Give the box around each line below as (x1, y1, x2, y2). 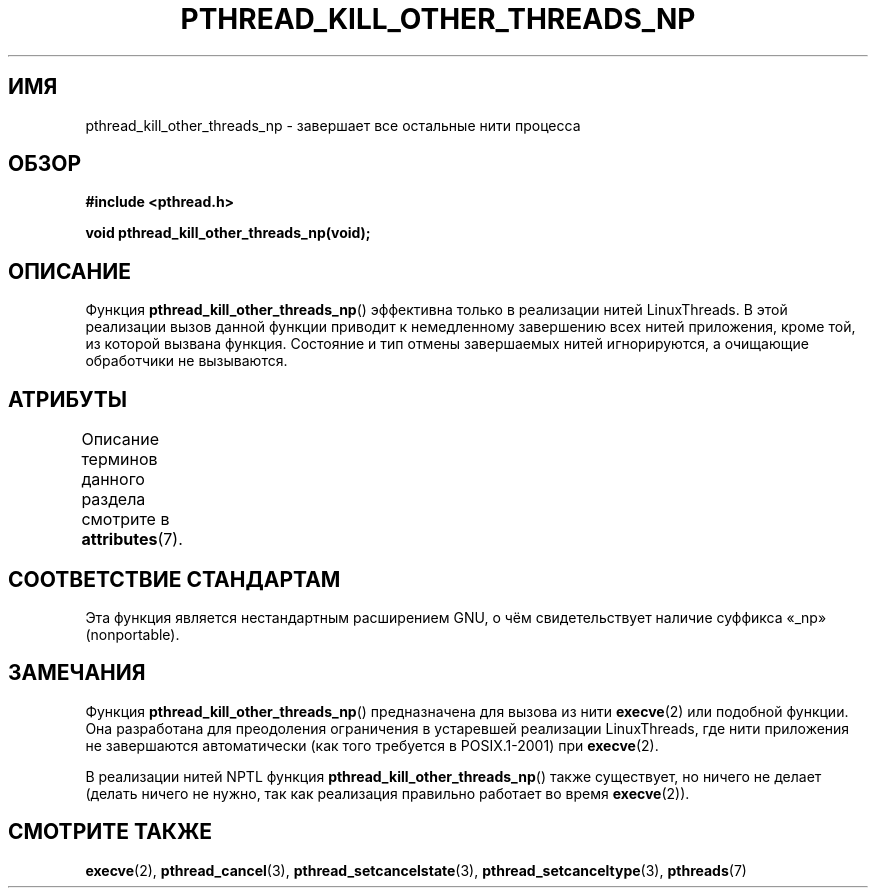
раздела (81, 489, 146, 510)
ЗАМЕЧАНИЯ (8, 660, 146, 686)
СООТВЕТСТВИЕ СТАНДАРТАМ (8, 566, 341, 592)
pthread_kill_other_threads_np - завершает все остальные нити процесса (85, 116, 581, 134)
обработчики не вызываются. (85, 352, 288, 370)
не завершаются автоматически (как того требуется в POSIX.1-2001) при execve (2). (85, 736, 659, 754)
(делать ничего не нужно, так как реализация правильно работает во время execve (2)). (85, 784, 690, 802)
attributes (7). (81, 529, 183, 550)
